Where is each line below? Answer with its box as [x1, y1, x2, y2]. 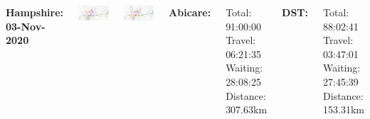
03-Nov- [6, 18, 46, 33]
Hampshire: [6, 5, 64, 19]
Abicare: [169, 5, 211, 19]
